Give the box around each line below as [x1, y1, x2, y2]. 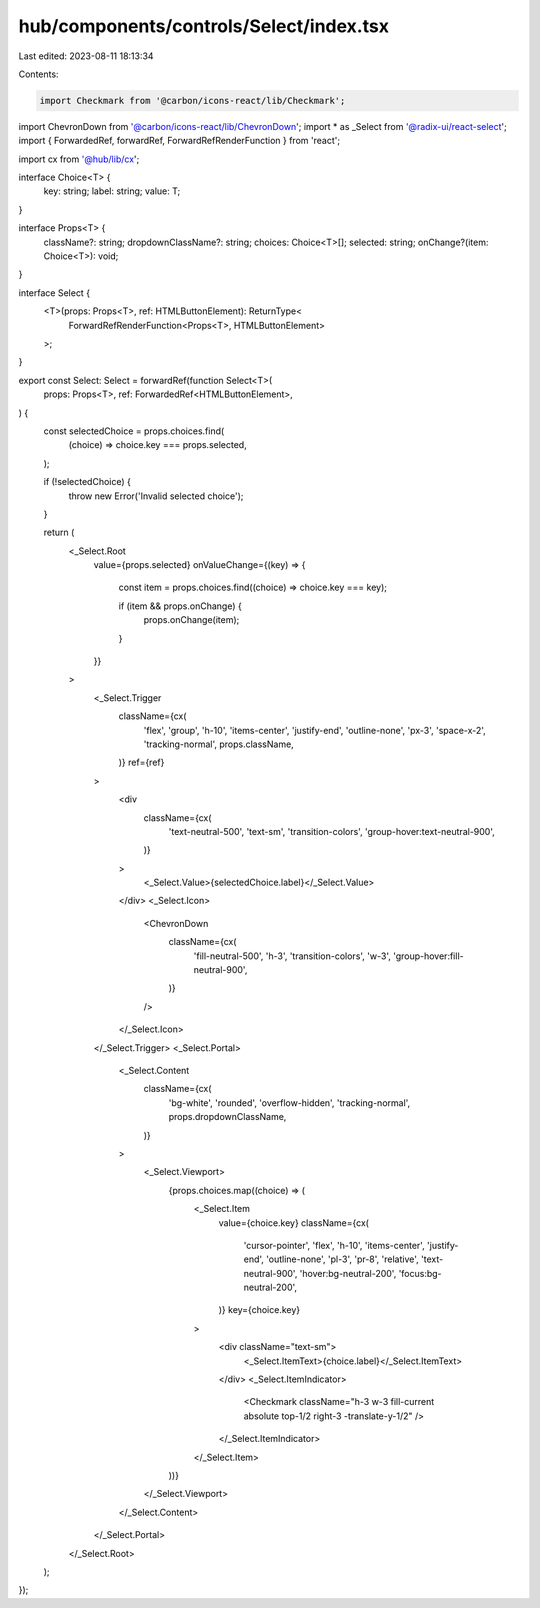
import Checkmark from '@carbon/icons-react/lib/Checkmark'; [39, 95, 346, 106]
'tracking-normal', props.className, [143, 738, 294, 750]
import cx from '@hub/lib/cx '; [18, 153, 140, 165]
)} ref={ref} [118, 756, 165, 769]
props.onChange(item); [143, 614, 240, 626]
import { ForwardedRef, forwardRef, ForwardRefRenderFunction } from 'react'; [18, 135, 340, 147]
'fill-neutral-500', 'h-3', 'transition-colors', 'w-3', [193, 950, 392, 962]
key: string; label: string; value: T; [43, 185, 181, 197]
